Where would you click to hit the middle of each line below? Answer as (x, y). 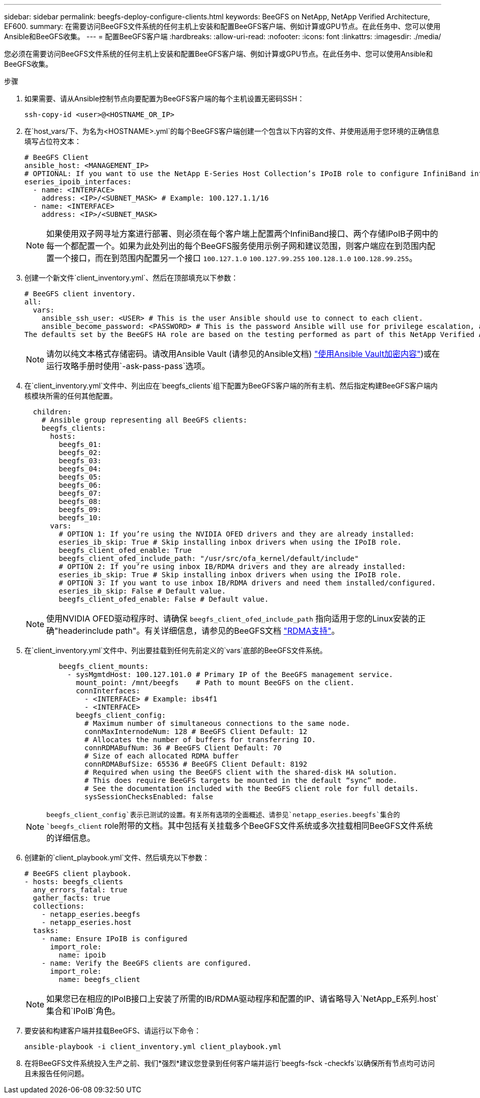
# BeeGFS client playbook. (78, 874)
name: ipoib (82, 955)
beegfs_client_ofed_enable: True (125, 550)
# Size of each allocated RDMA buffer (162, 756)
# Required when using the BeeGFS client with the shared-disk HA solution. (241, 772)
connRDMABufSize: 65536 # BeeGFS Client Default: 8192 (196, 764)
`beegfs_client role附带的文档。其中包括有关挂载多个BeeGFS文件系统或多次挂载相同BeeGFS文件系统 (240, 826)
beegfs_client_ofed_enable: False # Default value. (164, 599)
